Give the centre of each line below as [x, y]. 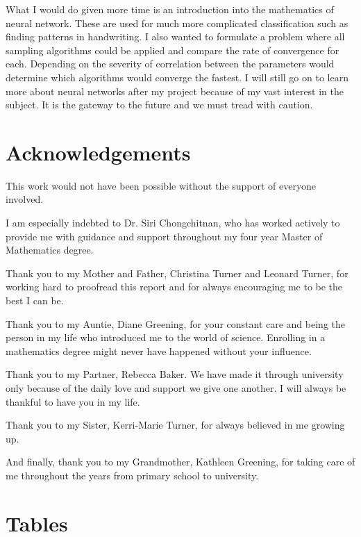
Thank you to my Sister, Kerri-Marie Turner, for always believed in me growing [175, 425]
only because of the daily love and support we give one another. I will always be [176, 388]
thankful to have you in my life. [73, 401]
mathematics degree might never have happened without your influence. [159, 350]
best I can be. [35, 300]
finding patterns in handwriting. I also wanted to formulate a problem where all [175, 36]
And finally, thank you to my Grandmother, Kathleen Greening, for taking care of [180, 462]
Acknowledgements [98, 152]
